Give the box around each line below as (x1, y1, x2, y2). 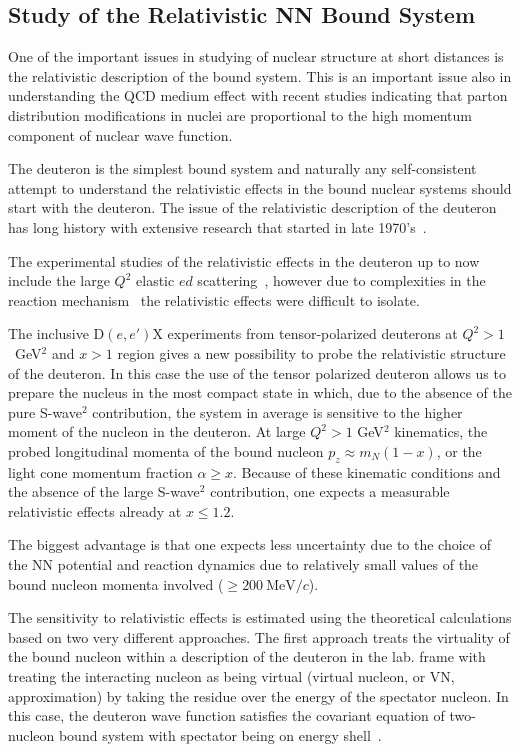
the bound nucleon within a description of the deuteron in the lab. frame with (8, 646, 486, 667)
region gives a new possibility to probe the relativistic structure (117, 342, 506, 363)
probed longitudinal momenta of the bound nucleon (8, 440, 324, 461)
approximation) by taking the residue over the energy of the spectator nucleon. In (8, 685, 509, 706)
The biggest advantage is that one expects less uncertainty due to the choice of (8, 534, 491, 555)
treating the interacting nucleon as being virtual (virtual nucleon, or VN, (8, 666, 455, 687)
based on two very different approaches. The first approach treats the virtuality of (8, 626, 510, 647)
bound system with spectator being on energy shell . (58, 724, 382, 745)
